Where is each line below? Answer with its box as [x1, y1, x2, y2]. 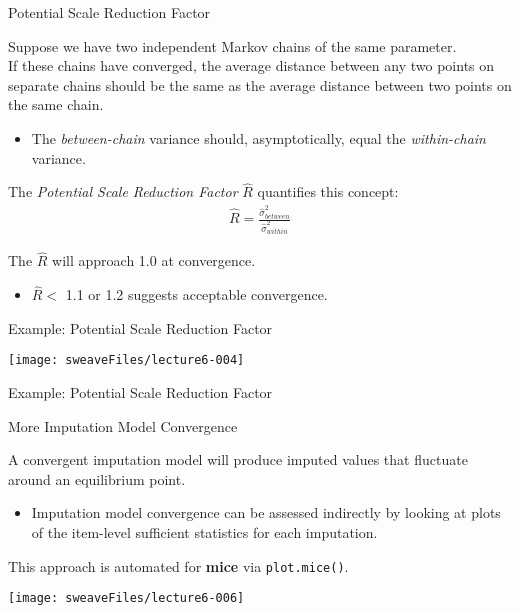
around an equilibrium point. [8, 468, 186, 489]
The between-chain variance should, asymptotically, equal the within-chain [31, 127, 486, 148]
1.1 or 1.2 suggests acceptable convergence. [65, 284, 328, 305]
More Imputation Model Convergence [8, 415, 238, 436]
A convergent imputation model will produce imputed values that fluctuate [8, 449, 468, 470]
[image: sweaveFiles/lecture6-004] [8, 353, 245, 368]
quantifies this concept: [257, 181, 399, 202]
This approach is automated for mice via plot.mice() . [8, 555, 349, 576]
